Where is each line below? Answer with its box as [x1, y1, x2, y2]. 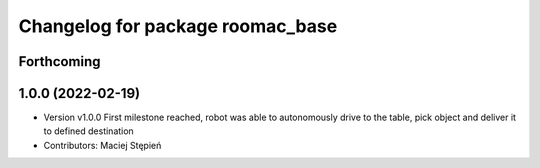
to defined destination [43, 125, 134, 137]
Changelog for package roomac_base [18, 15, 338, 37]
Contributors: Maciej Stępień [43, 139, 162, 151]
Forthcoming [18, 53, 101, 70]
